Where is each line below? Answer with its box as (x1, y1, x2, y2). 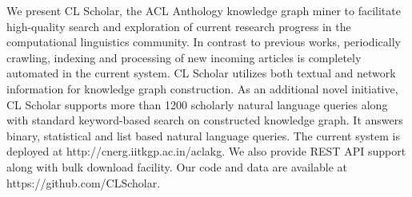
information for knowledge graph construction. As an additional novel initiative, (6, 80, 398, 97)
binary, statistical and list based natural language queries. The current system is (6, 127, 400, 144)
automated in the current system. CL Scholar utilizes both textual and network (6, 65, 396, 81)
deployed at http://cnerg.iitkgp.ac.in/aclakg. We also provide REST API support (6, 143, 406, 160)
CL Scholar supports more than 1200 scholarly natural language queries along (6, 96, 388, 112)
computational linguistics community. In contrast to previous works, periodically (6, 33, 401, 50)
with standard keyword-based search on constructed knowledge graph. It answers (6, 112, 403, 128)
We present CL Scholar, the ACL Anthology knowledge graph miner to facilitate (6, 2, 401, 18)
